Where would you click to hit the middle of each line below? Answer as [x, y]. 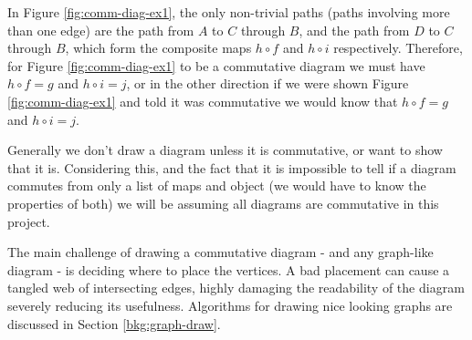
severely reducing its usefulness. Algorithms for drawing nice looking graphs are [230, 305]
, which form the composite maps [158, 48]
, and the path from [354, 30]
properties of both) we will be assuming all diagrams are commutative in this [223, 203]
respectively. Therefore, [398, 48]
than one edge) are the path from [101, 30]
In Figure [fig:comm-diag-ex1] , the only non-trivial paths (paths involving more [229, 12]
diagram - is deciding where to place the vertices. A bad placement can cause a [229, 269]
